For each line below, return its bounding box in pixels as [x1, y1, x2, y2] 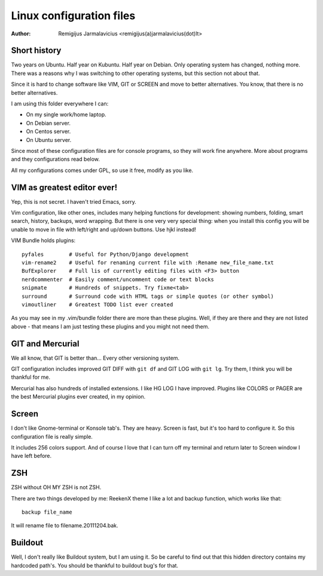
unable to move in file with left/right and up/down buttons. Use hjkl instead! [11, 225, 197, 233]
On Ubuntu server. [26, 136, 72, 143]
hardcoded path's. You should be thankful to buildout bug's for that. [11, 562, 179, 569]
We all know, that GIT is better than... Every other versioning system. [11, 354, 179, 361]
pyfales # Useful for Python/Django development [22, 251, 189, 258]
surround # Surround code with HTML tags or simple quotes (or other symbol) [22, 292, 275, 300]
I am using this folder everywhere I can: [11, 100, 109, 107]
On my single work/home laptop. [26, 111, 107, 118]
